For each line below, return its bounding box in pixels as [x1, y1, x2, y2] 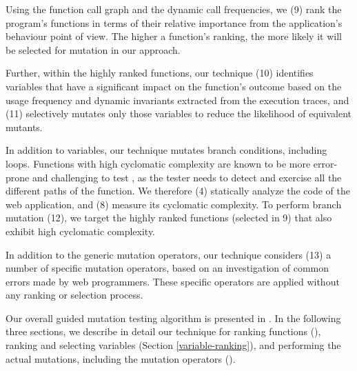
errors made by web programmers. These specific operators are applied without [6, 274, 340, 288]
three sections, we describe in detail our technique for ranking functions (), [6, 324, 321, 339]
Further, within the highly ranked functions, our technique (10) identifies [6, 66, 314, 80]
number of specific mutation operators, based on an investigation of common [6, 261, 329, 275]
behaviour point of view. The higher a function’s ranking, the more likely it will [6, 29, 342, 43]
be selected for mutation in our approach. [6, 42, 181, 57]
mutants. [6, 119, 43, 134]
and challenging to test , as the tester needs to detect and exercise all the [32, 170, 342, 184]
